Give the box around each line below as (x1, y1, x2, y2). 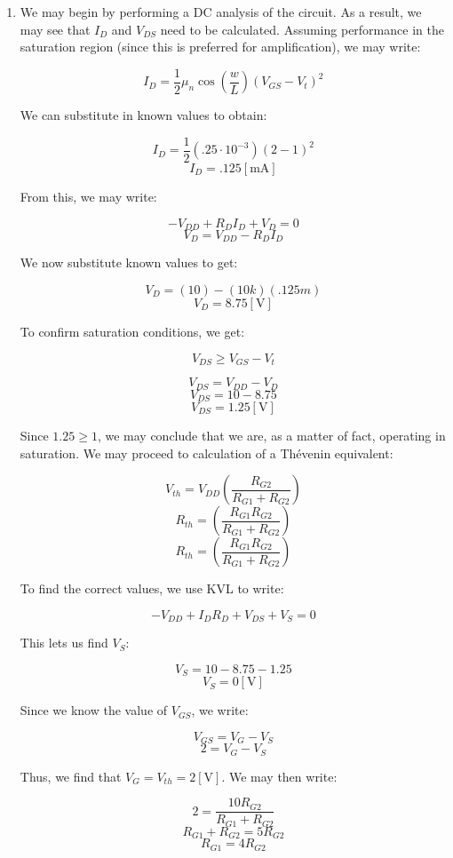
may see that (20, 20, 91, 38)
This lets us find (20, 633, 108, 652)
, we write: (191, 701, 249, 719)
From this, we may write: (20, 187, 157, 205)
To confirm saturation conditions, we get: (20, 322, 245, 340)
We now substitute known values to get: (20, 253, 238, 272)
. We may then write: (221, 767, 338, 785)
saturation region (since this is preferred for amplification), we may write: (20, 37, 421, 56)
